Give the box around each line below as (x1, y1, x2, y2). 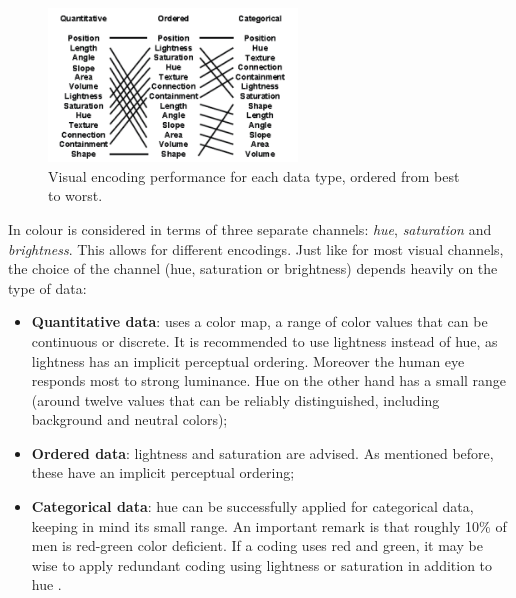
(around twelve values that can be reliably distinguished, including (31, 389, 440, 410)
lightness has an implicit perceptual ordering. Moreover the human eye (31, 350, 465, 371)
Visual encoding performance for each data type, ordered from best (48, 165, 460, 186)
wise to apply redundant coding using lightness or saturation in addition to (31, 554, 493, 575)
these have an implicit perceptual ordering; (31, 462, 295, 483)
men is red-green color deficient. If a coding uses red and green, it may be (31, 535, 483, 556)
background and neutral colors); (31, 409, 228, 430)
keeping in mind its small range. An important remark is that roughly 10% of (31, 515, 507, 536)
